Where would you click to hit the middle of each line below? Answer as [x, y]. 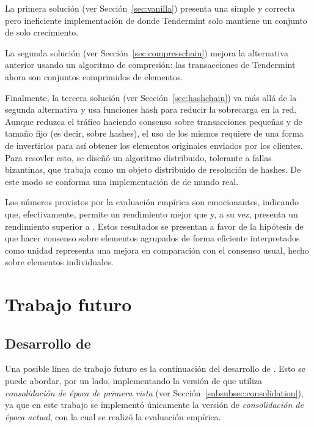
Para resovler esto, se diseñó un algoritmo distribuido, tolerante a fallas [138, 157]
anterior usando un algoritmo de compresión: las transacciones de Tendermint [150, 65]
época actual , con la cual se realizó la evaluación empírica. [113, 416]
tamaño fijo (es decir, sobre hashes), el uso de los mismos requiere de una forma [154, 133]
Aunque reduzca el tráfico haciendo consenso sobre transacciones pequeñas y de [154, 121]
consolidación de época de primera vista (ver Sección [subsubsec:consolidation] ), [154, 392]
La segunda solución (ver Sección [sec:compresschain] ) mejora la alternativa [147, 52]
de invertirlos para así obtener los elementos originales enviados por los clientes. [154, 145]
